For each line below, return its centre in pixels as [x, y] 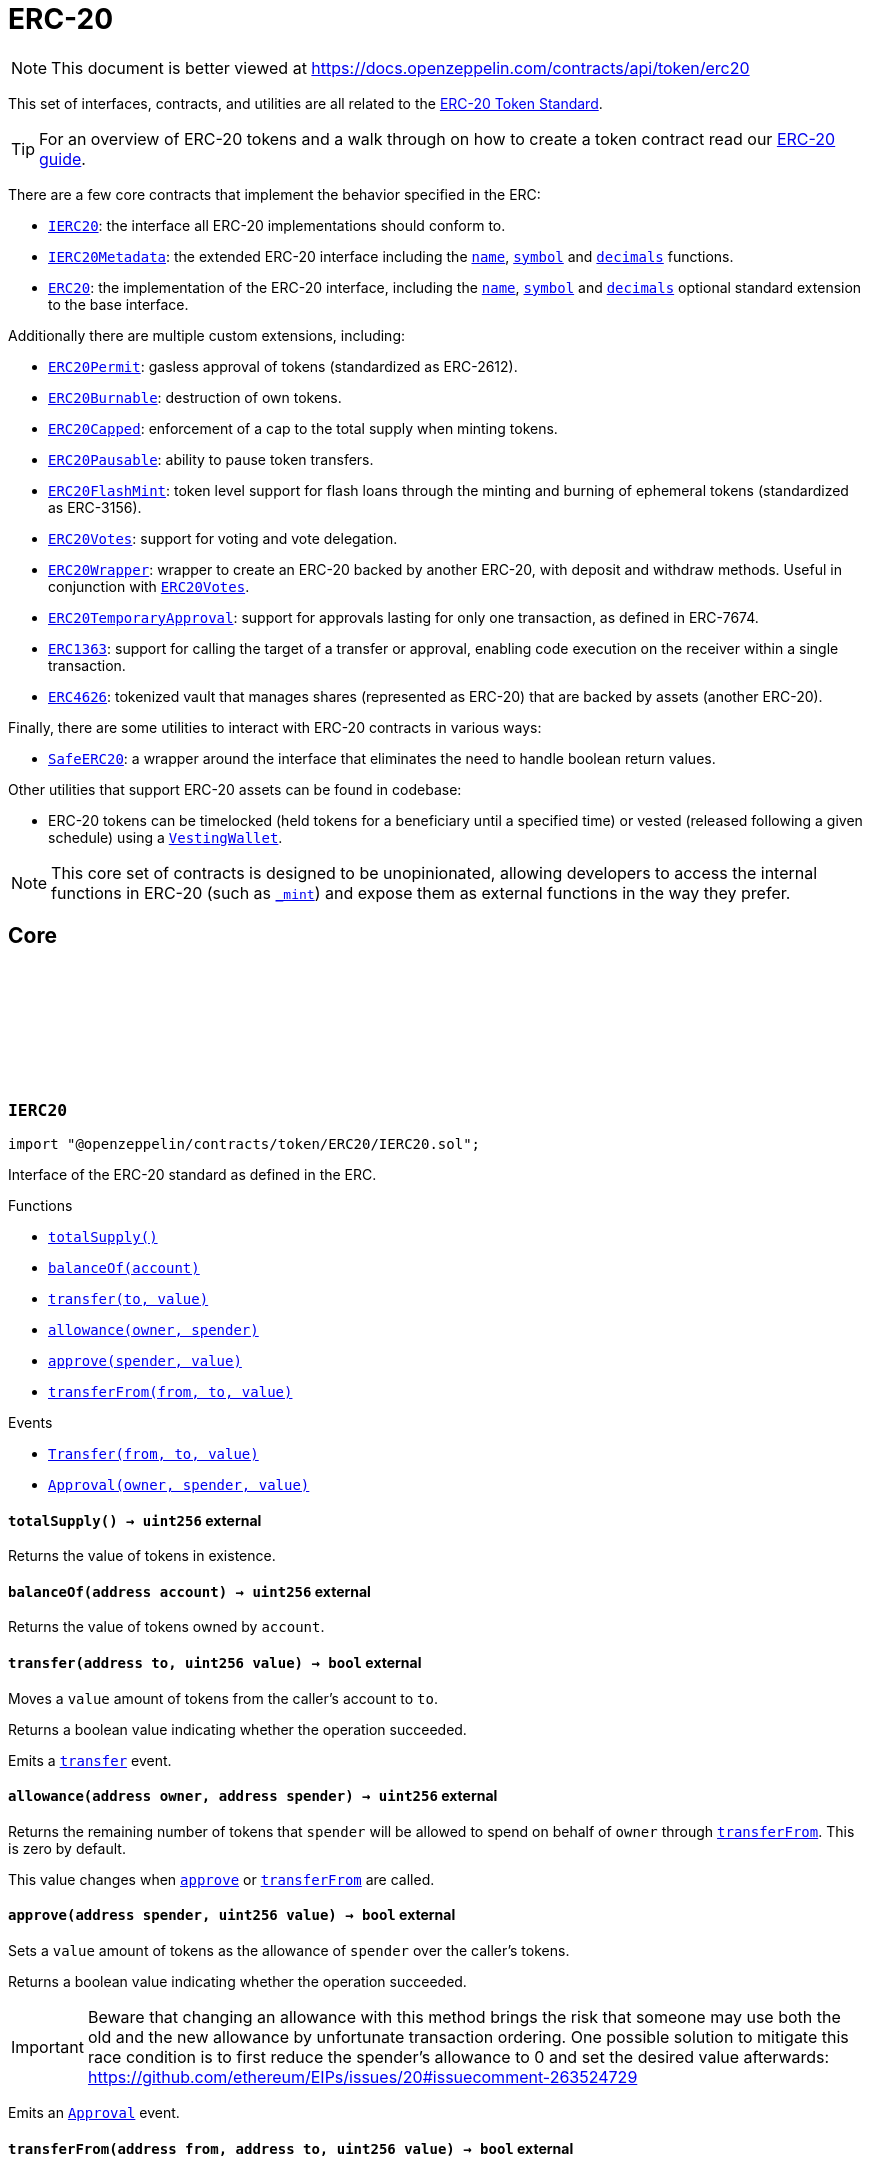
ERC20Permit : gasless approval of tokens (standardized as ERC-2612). [283, 366]
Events [30, 1422]
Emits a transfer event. [90, 1760]
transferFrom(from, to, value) [170, 1391]
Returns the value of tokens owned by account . [166, 1627]
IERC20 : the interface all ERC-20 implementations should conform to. [277, 225]
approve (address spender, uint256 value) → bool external [232, 1915]
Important [47, 2047]
